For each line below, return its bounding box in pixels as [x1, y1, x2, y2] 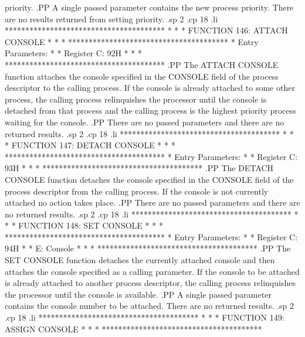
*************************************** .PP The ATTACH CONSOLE [5, 58, 279, 70]
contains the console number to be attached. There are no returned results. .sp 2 [5, 299, 294, 312]
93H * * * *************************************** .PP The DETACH [5, 162, 274, 174]
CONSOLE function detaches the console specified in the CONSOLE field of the [5, 173, 294, 185]
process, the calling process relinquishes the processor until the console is [5, 93, 267, 105]
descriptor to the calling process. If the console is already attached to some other [5, 81, 295, 94]
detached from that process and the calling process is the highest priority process [5, 104, 296, 117]
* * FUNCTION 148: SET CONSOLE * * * [5, 219, 163, 232]
